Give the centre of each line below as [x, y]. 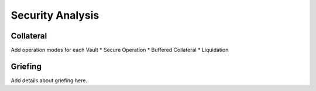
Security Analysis [55, 15]
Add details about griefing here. [49, 80]
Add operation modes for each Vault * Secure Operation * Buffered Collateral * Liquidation [120, 50]
